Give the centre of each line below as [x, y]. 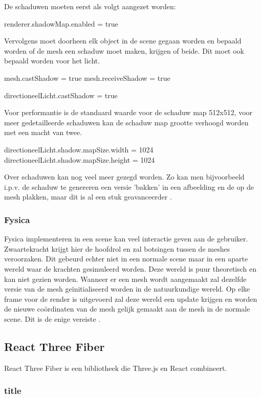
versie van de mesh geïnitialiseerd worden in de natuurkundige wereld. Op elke [127, 289]
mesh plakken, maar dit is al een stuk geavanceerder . [88, 197]
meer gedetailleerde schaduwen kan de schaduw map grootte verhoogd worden [126, 122]
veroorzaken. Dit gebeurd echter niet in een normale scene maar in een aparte [126, 259]
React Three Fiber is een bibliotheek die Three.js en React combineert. [116, 368]
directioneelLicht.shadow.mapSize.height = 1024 [80, 159]
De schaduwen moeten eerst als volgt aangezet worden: [90, 6]
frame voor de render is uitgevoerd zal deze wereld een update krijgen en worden [131, 298]
